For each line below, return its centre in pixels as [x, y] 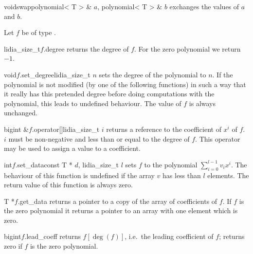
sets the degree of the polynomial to [153, 74]
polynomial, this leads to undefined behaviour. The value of [93, 103]
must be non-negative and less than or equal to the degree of [99, 138]
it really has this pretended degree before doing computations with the [109, 94]
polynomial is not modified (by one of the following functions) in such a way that [125, 84]
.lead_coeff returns [53, 236]
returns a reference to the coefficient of [164, 129]
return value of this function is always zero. [68, 185]
